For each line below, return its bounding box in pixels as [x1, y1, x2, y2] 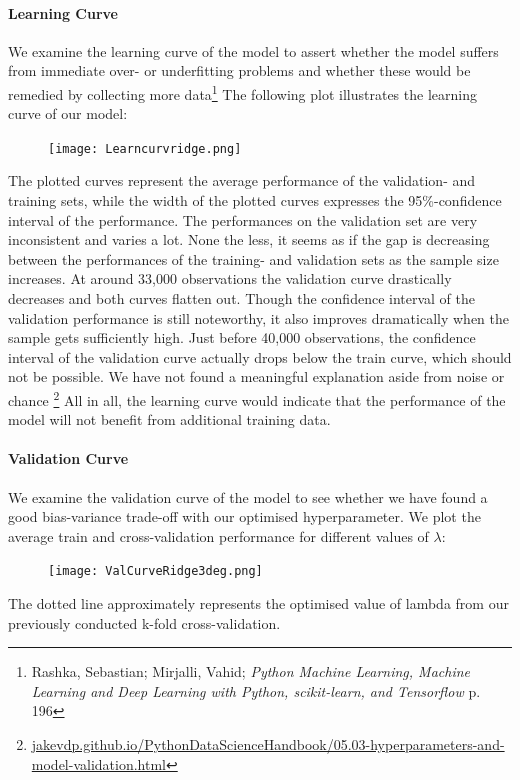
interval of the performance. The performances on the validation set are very [8, 209, 478, 230]
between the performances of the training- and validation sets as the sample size [8, 248, 499, 269]
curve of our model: [8, 103, 128, 124]
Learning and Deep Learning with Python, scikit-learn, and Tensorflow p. [31, 680, 481, 701]
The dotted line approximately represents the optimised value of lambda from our [8, 593, 509, 614]
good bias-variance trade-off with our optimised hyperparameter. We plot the [8, 506, 481, 527]
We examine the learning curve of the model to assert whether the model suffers [8, 40, 499, 61]
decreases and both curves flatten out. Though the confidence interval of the [8, 288, 476, 309]
